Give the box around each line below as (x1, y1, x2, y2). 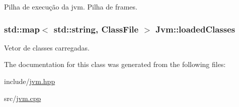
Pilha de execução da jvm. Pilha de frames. (4, 1, 137, 11)
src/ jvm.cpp (4, 92, 41, 103)
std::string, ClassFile (53, 22, 139, 35)
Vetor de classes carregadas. (4, 42, 90, 52)
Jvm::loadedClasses (155, 22, 235, 35)
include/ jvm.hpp (4, 76, 55, 86)
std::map (4, 22, 40, 35)
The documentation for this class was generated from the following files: (4, 59, 226, 69)
